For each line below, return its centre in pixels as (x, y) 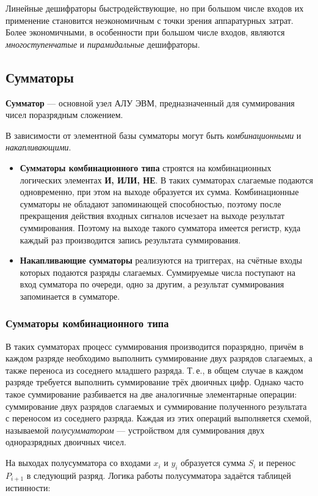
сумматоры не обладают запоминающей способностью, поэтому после (150, 203)
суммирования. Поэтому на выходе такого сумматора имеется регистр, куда (160, 227)
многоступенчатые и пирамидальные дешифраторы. (103, 44)
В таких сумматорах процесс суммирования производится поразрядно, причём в (155, 346)
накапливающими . (38, 147)
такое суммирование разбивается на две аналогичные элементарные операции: (151, 394)
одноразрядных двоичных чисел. (66, 442)
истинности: (28, 488)
